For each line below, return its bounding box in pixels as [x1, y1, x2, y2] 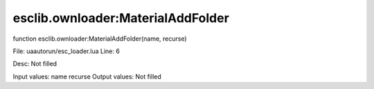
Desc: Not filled [12, 59, 57, 68]
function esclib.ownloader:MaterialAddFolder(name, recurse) [12, 34, 187, 43]
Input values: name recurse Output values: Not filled [12, 72, 162, 81]
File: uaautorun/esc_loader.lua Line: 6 [12, 47, 121, 55]
